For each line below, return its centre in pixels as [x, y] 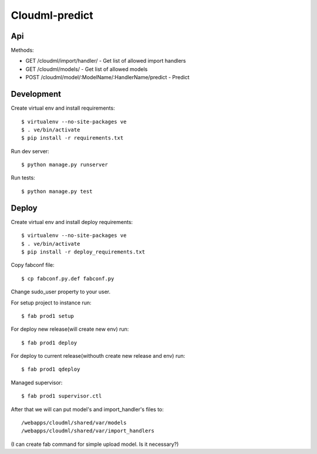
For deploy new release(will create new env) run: [70, 329]
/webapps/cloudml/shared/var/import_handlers [88, 431]
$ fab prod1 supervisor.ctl [62, 396]
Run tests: [23, 178]
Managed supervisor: [37, 382]
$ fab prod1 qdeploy [51, 369]
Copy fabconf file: [33, 265]
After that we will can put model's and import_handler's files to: [87, 409]
